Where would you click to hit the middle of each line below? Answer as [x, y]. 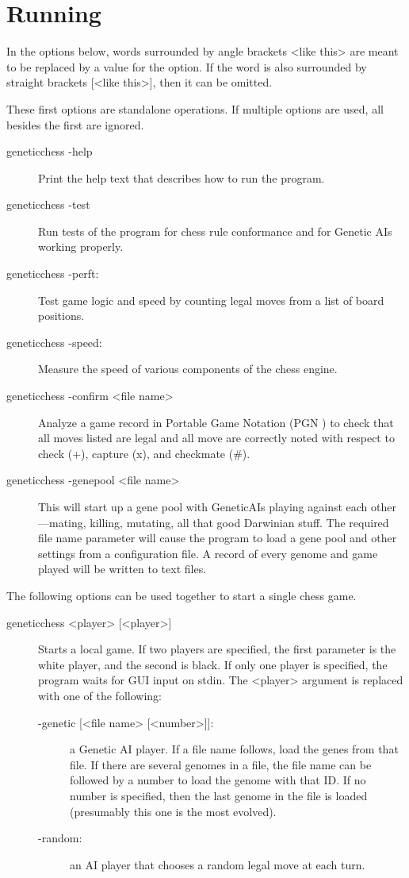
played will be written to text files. [122, 569]
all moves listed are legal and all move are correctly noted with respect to [216, 438]
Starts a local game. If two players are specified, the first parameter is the [217, 649]
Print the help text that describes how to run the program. [182, 177]
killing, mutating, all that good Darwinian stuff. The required [239, 522]
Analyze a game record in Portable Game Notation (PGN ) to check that [216, 422]
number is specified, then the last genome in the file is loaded [219, 795]
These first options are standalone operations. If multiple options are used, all [195, 108]
